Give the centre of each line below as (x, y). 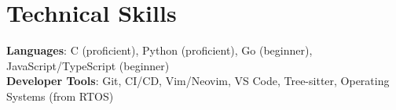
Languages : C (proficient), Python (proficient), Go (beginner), (159, 50)
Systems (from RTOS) (60, 96)
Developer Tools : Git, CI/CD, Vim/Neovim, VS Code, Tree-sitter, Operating (198, 81)
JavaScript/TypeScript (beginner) (88, 65)
